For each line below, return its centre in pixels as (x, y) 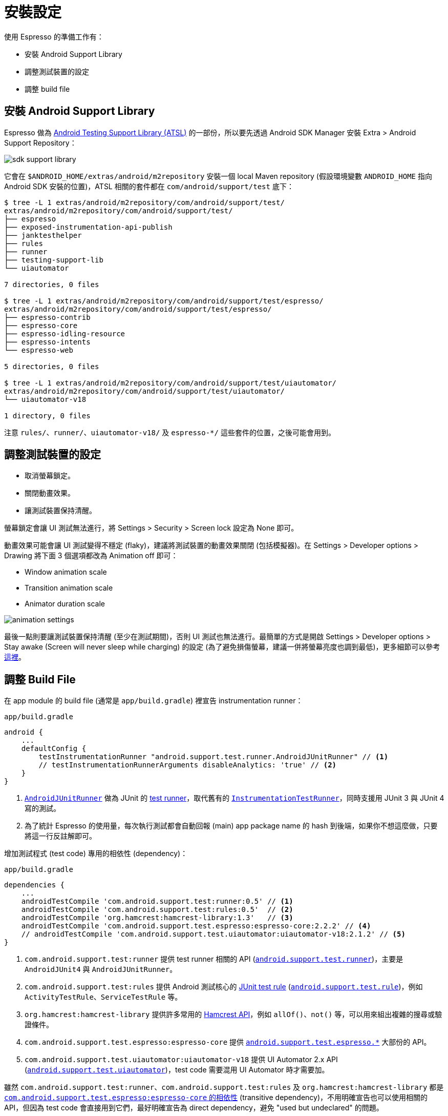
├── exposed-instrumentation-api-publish (88, 227)
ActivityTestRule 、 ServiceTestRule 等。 (103, 997)
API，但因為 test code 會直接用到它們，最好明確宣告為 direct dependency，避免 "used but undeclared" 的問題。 (194, 1108)
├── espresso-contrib (47, 317)
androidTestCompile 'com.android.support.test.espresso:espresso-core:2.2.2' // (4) (196, 926)
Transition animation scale (69, 588)
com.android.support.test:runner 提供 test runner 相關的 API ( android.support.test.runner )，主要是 (214, 959)
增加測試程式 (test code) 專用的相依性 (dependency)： (96, 854)
